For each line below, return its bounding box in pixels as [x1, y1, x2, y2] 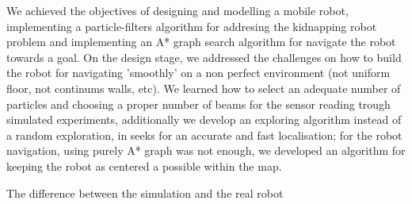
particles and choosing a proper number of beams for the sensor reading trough [6, 95, 391, 112]
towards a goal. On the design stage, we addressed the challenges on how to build [6, 48, 402, 65]
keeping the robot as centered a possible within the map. [6, 157, 282, 174]
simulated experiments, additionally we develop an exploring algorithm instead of [6, 111, 402, 128]
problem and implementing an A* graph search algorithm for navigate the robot [6, 33, 396, 50]
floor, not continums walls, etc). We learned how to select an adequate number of [6, 79, 401, 96]
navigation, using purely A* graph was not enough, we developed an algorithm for [6, 142, 406, 159]
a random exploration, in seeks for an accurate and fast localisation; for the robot [6, 126, 402, 143]
